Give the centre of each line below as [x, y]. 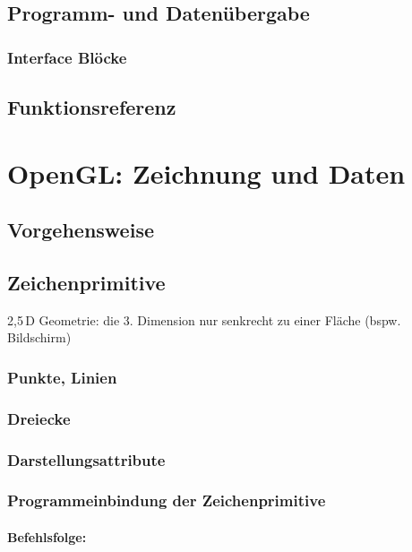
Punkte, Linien [62, 377]
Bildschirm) [39, 337]
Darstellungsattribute [86, 459]
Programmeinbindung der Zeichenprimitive [167, 500]
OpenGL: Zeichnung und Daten [206, 172]
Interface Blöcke [67, 57]
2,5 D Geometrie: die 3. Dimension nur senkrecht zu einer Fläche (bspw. [204, 319]
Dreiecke [39, 418]
